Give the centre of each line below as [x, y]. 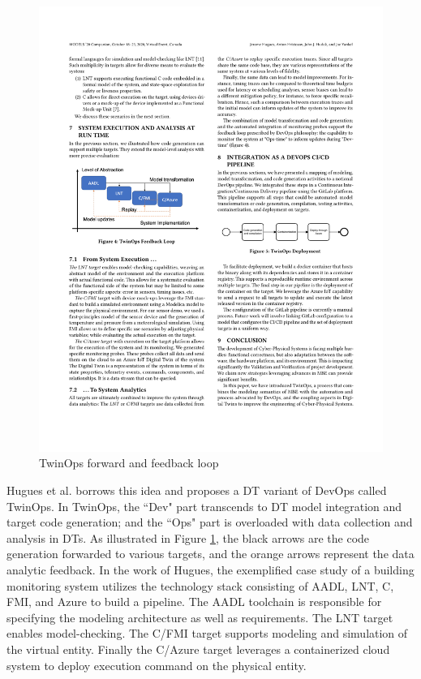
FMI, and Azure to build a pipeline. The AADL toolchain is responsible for [194, 602]
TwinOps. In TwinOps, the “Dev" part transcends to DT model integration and [204, 506]
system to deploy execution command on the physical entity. [157, 665]
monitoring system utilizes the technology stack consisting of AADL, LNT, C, [200, 585]
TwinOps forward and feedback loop [129, 463]
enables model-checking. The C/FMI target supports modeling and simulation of [207, 633]
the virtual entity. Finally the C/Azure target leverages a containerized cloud [198, 649]
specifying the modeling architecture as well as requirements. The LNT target [200, 617]
